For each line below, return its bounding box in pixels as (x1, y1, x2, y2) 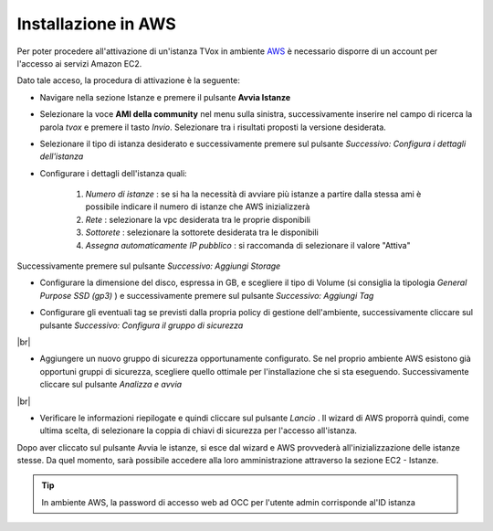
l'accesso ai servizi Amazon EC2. (16, 58, 142, 69)
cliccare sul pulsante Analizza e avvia (39, 379, 183, 390)
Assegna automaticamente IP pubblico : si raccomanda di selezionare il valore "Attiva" (85, 239, 411, 250)
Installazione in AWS (16, 14, 177, 34)
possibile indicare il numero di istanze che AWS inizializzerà (85, 201, 310, 212)
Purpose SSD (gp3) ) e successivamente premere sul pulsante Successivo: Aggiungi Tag (39, 290, 374, 301)
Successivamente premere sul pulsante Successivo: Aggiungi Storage (16, 260, 281, 271)
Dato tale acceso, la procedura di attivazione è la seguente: (16, 75, 241, 86)
